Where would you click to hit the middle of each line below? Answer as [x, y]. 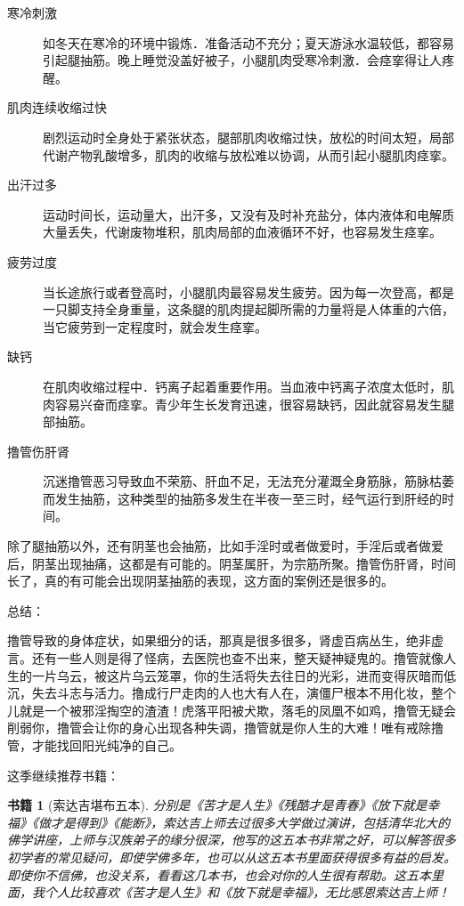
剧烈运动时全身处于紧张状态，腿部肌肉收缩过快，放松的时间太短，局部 [248, 137]
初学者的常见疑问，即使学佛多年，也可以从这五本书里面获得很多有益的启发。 [232, 857]
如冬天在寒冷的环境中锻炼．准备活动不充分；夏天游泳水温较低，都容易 [248, 42]
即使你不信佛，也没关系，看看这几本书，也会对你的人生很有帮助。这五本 [219, 874]
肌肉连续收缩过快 [57, 107]
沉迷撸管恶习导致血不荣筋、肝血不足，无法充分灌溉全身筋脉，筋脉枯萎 [248, 481]
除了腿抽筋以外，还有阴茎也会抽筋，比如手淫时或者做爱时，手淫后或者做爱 [225, 546]
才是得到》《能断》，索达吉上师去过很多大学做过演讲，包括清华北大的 [250, 822]
